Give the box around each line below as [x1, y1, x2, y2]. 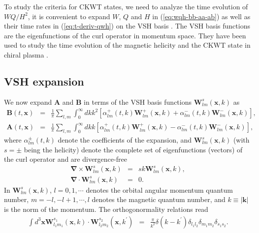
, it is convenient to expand [28, 11, 110, 21]
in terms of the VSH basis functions [84, 96, 192, 107]
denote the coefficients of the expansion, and [58, 135, 192, 145]
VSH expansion [4, 73, 84, 88]
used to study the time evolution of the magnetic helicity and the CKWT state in [4, 40, 251, 50]
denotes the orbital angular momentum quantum [86, 184, 233, 195]
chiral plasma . [4, 49, 48, 59]
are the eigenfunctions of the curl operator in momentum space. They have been [4, 30, 246, 40]
